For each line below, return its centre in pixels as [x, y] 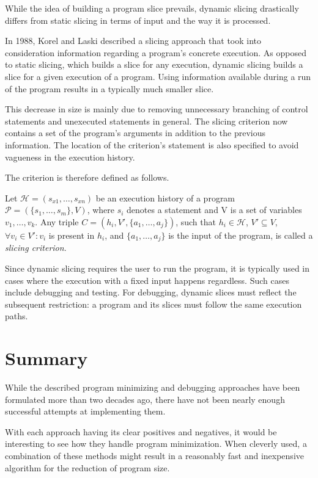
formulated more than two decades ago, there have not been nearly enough [145, 399]
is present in [72, 235]
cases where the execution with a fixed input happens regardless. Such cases [147, 280]
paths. [17, 316]
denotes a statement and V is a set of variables [214, 210]
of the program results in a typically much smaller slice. [109, 88]
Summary [46, 358]
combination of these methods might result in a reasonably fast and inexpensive [154, 456]
